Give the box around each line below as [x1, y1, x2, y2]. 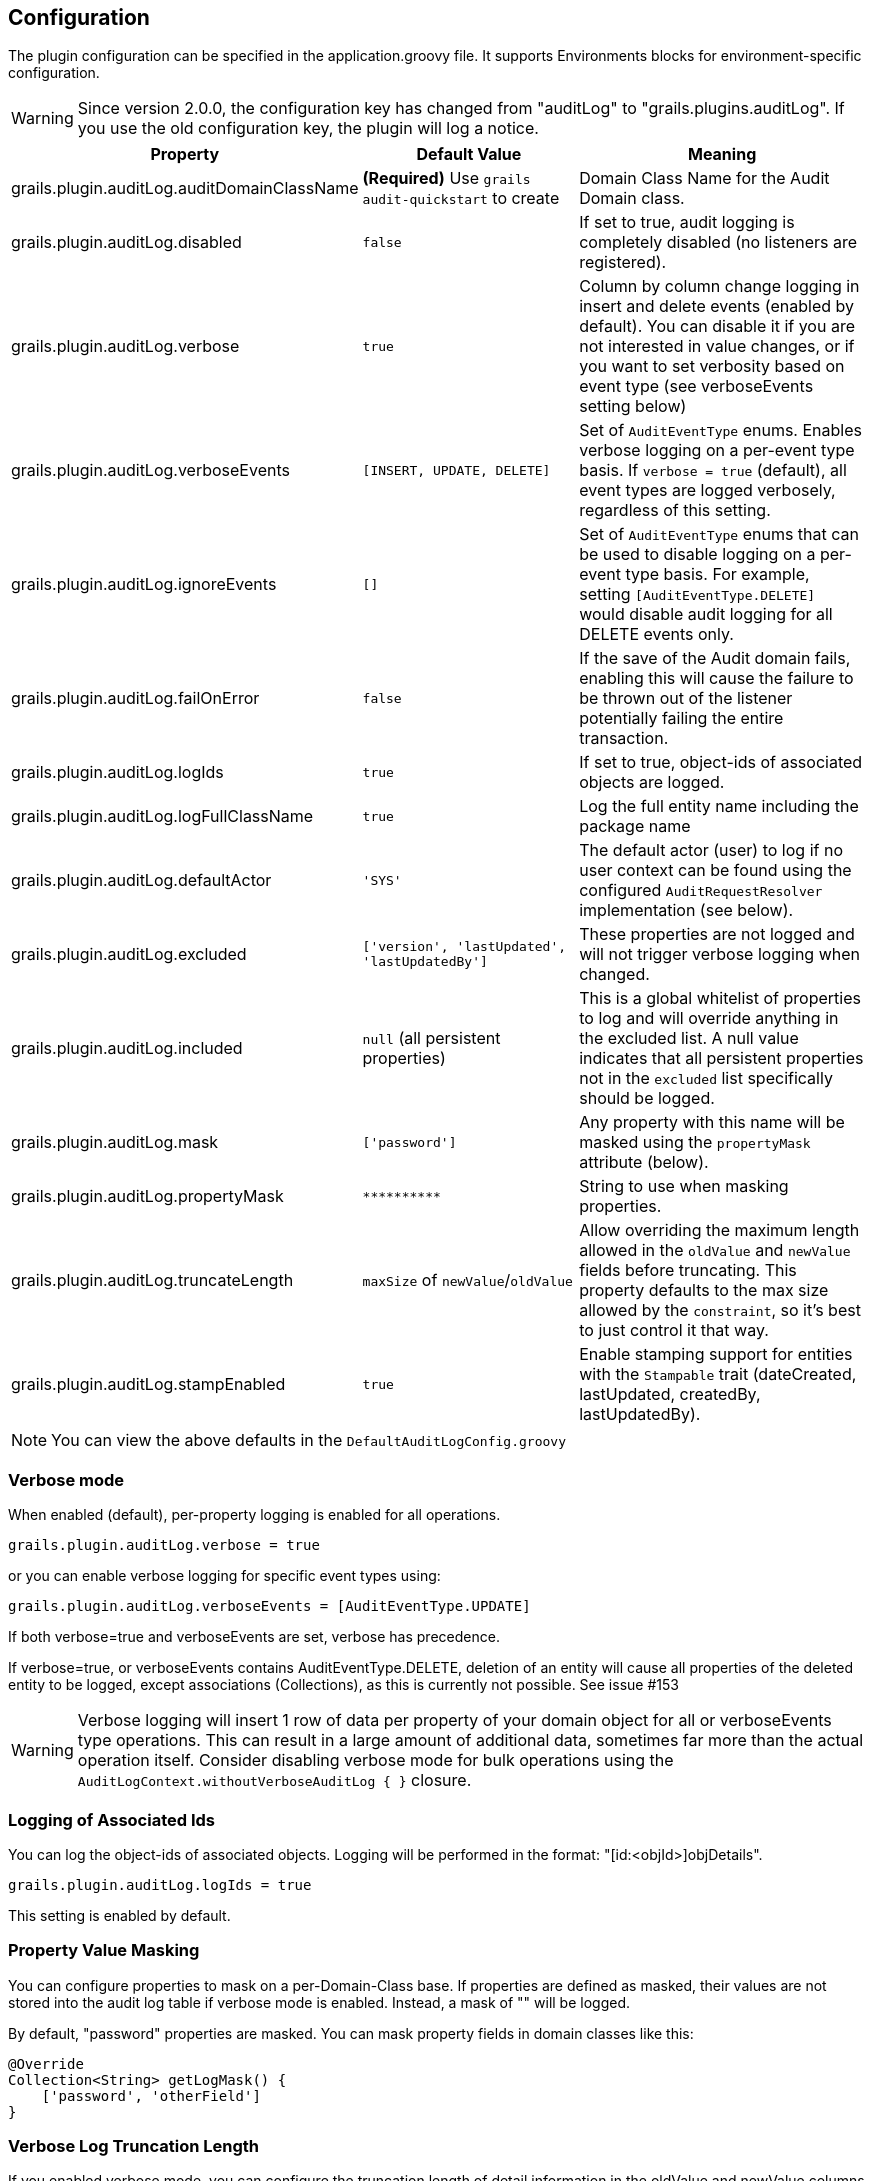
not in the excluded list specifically [579, 1068, 833, 1089]
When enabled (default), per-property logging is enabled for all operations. [8, 1506, 501, 1524]
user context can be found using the [579, 860, 852, 881]
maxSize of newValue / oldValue [362, 1270, 573, 1291]
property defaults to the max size [579, 1280, 829, 1301]
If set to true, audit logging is [579, 212, 795, 233]
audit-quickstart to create [362, 188, 560, 209]
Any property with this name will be [579, 1112, 845, 1133]
